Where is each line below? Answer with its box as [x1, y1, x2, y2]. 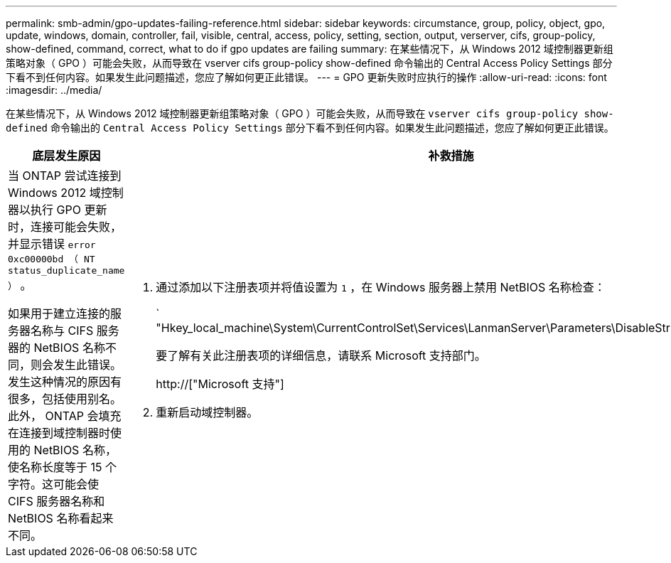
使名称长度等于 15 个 [8, 460, 117, 474]
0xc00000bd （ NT [8, 254, 95, 264]
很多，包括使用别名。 [8, 392, 122, 406]
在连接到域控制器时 [8, 426, 111, 440]
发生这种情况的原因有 [8, 375, 122, 389]
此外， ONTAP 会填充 [8, 409, 122, 423]
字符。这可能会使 [8, 477, 100, 491]
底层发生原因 [32, 149, 101, 163]
